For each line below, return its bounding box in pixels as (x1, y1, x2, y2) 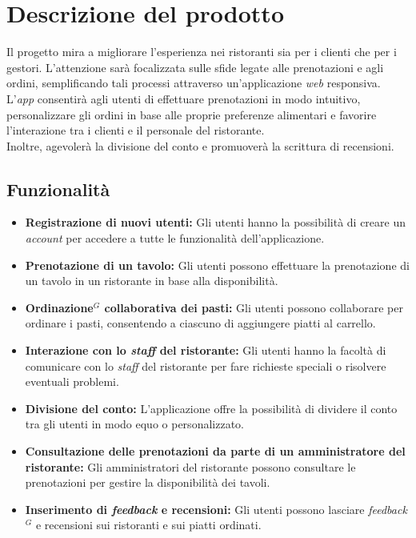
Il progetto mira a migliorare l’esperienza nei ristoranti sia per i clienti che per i (6, 43, 397, 60)
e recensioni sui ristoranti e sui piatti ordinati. (35, 516, 262, 533)
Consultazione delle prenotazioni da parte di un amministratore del (25, 443, 406, 460)
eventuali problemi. (25, 373, 119, 390)
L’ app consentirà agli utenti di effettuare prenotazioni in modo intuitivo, (6, 90, 361, 106)
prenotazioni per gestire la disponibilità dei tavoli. (25, 474, 270, 491)
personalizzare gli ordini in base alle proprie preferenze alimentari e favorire (6, 106, 377, 122)
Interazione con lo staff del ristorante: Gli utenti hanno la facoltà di (25, 342, 386, 359)
